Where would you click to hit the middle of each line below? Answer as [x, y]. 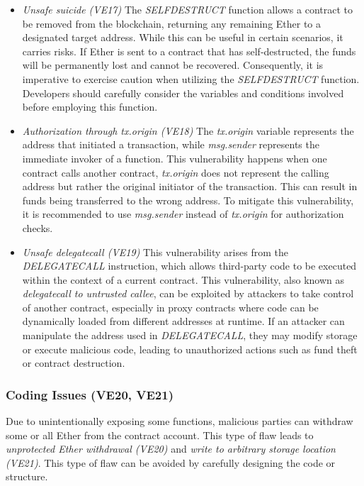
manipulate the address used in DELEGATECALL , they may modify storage [190, 335]
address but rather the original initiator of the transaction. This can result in [190, 186]
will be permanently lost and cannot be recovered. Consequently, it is [173, 65]
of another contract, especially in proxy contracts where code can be [170, 307]
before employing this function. [90, 107]
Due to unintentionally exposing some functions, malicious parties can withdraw [180, 421]
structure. [27, 476]
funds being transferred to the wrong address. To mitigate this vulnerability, [188, 200]
